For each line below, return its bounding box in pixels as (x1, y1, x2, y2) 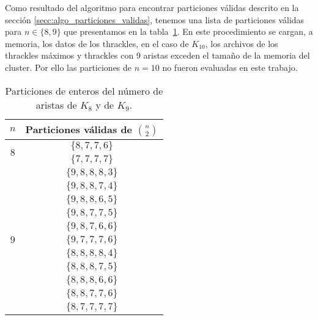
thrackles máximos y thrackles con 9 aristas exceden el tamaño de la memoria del (5, 49, 310, 62)
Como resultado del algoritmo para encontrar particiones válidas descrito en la (5, 1, 299, 13)
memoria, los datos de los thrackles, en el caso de (5, 37, 189, 49)
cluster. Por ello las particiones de (5, 60, 132, 73)
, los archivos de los (205, 37, 278, 49)
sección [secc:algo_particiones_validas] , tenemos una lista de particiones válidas (5, 13, 305, 26)
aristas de (35, 97, 77, 112)
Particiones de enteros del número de (5, 83, 163, 98)
